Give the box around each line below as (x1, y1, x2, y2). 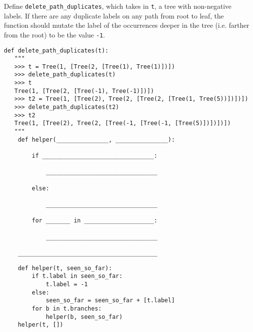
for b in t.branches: (32, 305, 102, 312)
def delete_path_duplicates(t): (4, 47, 109, 54)
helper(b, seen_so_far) (45, 313, 123, 320)
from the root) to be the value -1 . (4, 29, 105, 39)
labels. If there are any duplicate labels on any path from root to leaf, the (4, 10, 224, 20)
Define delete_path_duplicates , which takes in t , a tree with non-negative (4, 1, 232, 11)
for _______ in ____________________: (32, 217, 157, 224)
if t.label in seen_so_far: (32, 273, 123, 280)
